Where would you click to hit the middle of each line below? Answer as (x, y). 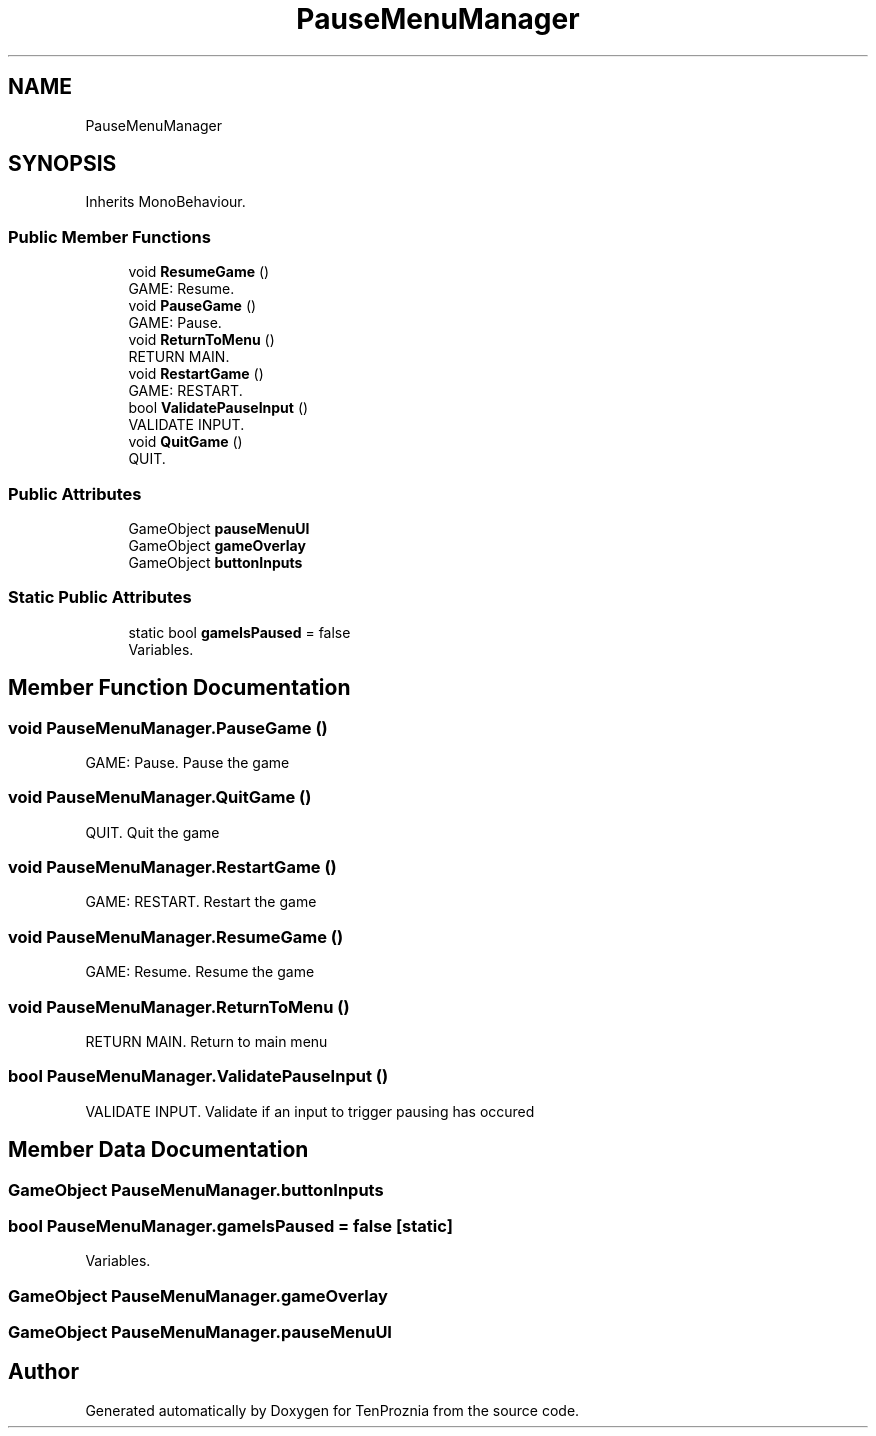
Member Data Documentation (158, 1150)
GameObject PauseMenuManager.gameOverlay (198, 1295)
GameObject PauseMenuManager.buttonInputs (196, 1189)
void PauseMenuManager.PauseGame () (168, 727)
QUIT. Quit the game (152, 832)
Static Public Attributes (100, 597)
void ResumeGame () (199, 272)
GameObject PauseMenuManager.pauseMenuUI (200, 1332)
